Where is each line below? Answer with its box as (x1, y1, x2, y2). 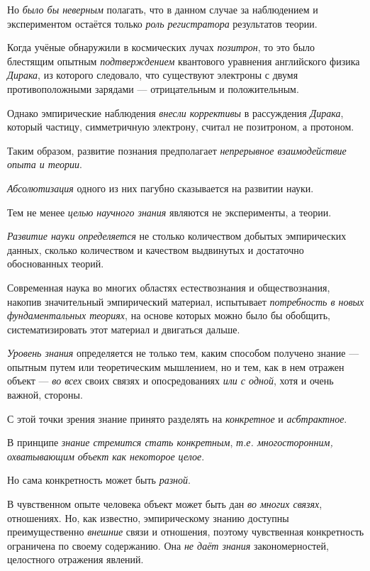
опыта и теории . (7, 157, 82, 172)
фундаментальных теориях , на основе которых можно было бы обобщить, (7, 308, 331, 323)
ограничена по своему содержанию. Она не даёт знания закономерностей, (7, 538, 329, 553)
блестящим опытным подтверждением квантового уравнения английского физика (7, 53, 360, 68)
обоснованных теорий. (7, 256, 104, 271)
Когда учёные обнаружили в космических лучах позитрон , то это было (7, 40, 315, 55)
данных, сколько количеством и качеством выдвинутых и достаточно (7, 242, 304, 257)
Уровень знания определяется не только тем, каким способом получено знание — (7, 345, 359, 360)
